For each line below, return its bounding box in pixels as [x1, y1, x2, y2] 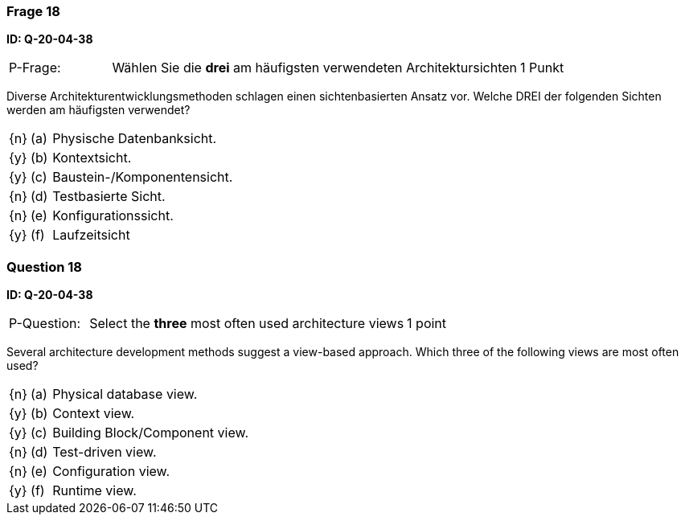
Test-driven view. [52, 444, 157, 461]
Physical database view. [52, 386, 198, 403]
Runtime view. [52, 482, 137, 499]
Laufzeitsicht [52, 227, 130, 244]
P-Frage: [9, 59, 61, 76]
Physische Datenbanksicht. [52, 130, 217, 147]
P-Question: [9, 315, 81, 332]
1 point [407, 315, 447, 332]
